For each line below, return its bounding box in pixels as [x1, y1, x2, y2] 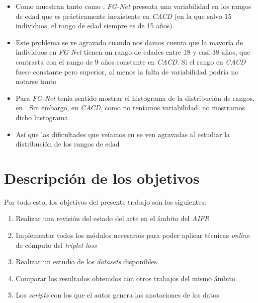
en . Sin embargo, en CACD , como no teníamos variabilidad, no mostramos [15, 102, 245, 113]
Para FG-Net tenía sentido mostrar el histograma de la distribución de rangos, [15, 92, 255, 103]
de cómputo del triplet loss [15, 239, 97, 250]
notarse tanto [15, 76, 57, 86]
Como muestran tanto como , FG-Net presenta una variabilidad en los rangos [15, 1, 252, 11]
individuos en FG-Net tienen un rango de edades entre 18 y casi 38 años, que [15, 47, 250, 57]
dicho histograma [15, 112, 68, 122]
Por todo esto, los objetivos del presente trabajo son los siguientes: [4, 196, 206, 207]
